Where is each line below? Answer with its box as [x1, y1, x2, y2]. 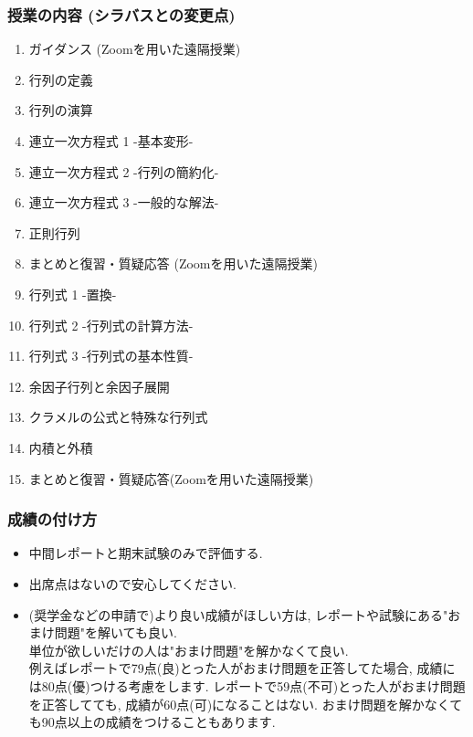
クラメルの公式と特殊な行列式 [28, 407, 208, 426]
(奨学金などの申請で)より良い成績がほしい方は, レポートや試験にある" [28, 605, 448, 624]
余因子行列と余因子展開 [28, 376, 170, 395]
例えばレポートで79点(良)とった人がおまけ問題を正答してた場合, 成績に [28, 658, 456, 678]
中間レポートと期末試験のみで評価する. [28, 543, 263, 563]
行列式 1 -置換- [28, 284, 117, 303]
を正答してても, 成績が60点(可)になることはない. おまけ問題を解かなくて [28, 694, 463, 713]
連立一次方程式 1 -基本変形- [28, 132, 194, 150]
